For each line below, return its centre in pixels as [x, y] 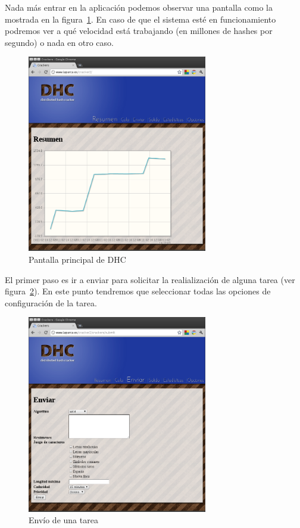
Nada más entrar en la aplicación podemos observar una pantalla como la [139, 7]
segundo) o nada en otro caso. [59, 42]
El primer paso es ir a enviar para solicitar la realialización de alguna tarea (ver [150, 279]
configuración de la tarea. [51, 302]
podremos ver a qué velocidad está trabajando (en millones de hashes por [139, 31]
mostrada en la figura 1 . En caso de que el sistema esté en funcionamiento [140, 19]
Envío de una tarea [63, 520]
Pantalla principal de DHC [77, 260]
